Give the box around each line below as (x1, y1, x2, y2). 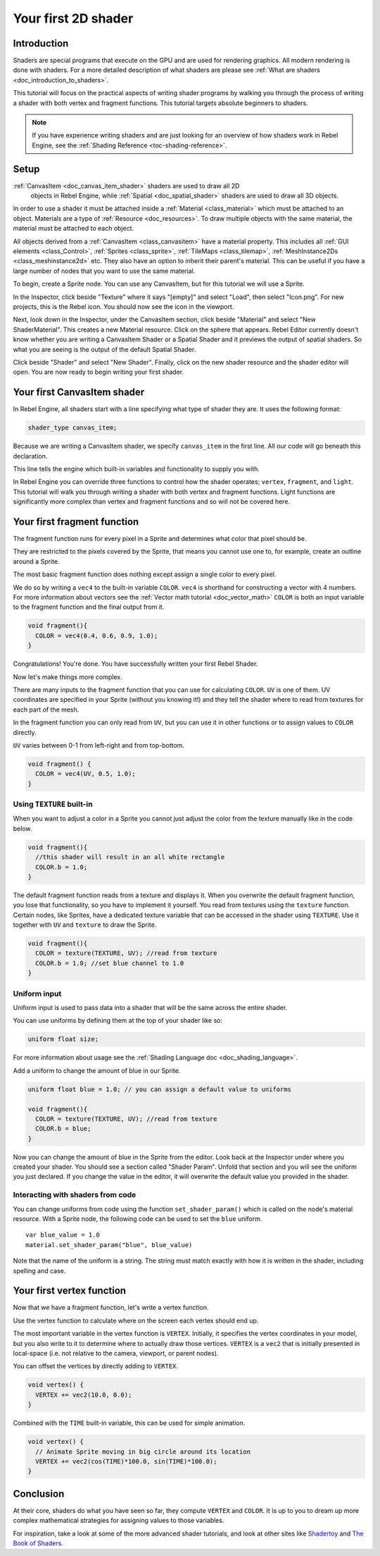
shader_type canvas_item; (27, 424, 118, 432)
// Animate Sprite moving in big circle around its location (35, 1447, 251, 1456)
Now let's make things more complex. (13, 672, 122, 681)
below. (13, 824, 32, 832)
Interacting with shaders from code (13, 1190, 137, 1200)
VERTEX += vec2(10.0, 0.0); (35, 1390, 132, 1399)
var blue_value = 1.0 (25, 1231, 100, 1239)
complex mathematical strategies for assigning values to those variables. (13, 1517, 224, 1525)
